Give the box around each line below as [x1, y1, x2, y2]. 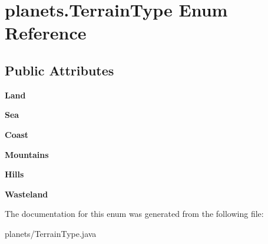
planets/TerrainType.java [5, 227, 97, 239]
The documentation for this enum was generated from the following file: [5, 207, 264, 220]
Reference [5, 21, 87, 45]
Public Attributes [5, 61, 114, 79]
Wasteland [5, 187, 48, 200]
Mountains [5, 148, 49, 160]
